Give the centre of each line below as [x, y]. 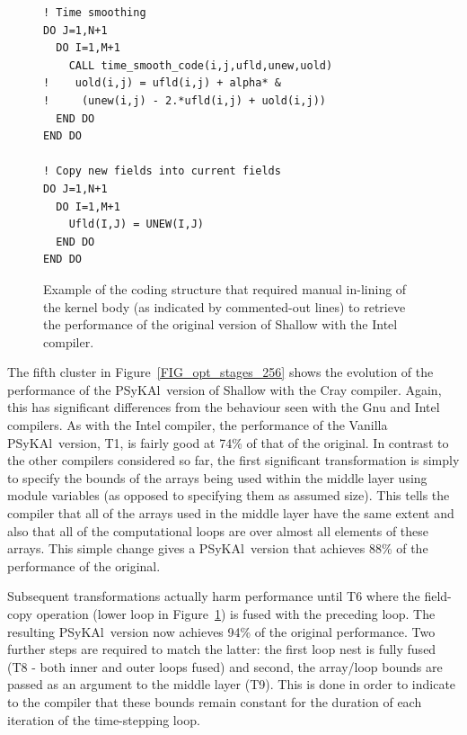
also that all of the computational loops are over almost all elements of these [218, 530]
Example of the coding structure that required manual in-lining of [225, 288]
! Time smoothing [95, 13]
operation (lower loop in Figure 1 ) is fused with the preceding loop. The [236, 614]
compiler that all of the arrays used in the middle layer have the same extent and [231, 513]
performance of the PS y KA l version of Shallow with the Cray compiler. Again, [225, 389]
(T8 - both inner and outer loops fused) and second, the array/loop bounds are [225, 666]
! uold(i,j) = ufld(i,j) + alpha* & [162, 83]
